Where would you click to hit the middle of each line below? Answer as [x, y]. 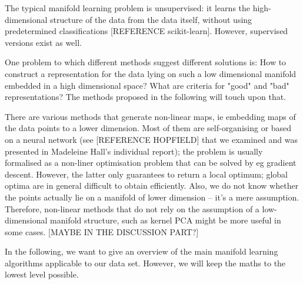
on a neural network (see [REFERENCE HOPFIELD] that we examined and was [151, 139]
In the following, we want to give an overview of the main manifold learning [141, 251]
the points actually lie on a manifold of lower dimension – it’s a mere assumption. [152, 197]
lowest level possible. [42, 274]
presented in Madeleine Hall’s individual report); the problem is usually [134, 151]
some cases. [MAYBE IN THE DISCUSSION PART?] [102, 231]
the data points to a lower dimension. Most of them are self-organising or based [148, 128]
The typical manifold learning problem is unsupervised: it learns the [128, 8]
